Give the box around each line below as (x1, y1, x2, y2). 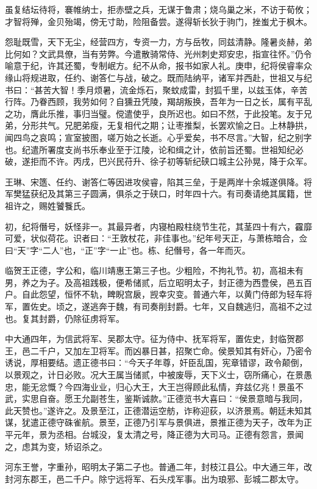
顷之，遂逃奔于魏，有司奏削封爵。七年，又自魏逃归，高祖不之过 (55, 300, 312, 313)
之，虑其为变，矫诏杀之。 (5, 440, 107, 452)
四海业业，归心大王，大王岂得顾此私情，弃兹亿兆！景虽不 (73, 380, 304, 393)
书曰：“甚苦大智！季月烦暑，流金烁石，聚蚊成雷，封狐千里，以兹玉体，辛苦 (5, 83, 308, 96)
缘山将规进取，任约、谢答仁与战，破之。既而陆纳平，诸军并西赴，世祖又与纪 (5, 71, 312, 84)
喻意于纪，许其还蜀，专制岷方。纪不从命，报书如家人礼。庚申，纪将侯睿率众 (5, 59, 312, 72)
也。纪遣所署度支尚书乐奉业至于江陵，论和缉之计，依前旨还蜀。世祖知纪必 (5, 143, 304, 155)
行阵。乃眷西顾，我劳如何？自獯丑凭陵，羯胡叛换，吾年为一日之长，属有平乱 (5, 95, 312, 108)
